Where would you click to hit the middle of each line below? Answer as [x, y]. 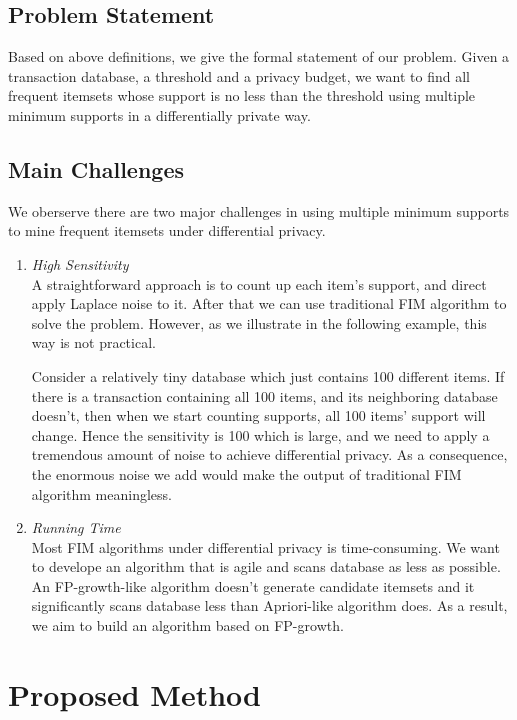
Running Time [76, 527]
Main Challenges [96, 168]
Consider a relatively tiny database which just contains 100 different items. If [268, 375]
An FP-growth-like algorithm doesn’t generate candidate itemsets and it [253, 585]
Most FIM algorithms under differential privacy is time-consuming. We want [265, 546]
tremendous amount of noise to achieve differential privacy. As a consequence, [269, 454]
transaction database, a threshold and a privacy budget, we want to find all [239, 75]
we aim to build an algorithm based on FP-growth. [187, 625]
